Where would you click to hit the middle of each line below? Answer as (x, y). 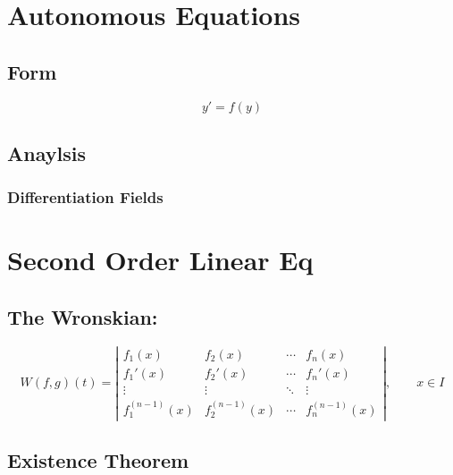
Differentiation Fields (85, 197)
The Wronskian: (83, 316)
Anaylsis (46, 153)
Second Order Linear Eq (160, 260)
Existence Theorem (98, 459)
